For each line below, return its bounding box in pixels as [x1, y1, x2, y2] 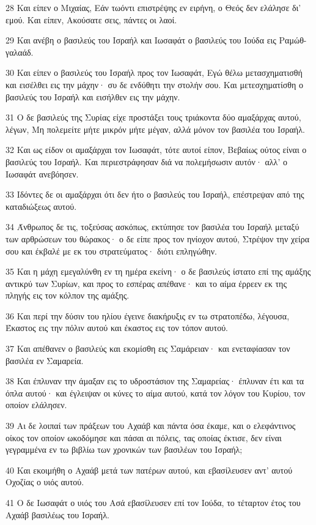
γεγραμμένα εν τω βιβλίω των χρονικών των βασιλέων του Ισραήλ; [6, 443, 243, 456]
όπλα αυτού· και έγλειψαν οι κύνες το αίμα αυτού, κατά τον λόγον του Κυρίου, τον [6, 386, 306, 399]
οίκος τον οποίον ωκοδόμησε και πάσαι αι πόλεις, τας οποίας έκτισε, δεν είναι [6, 431, 282, 444]
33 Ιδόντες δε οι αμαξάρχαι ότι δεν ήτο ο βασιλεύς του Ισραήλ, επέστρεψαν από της [6, 188, 304, 201]
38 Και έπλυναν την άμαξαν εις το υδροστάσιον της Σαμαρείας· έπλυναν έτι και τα [6, 374, 304, 387]
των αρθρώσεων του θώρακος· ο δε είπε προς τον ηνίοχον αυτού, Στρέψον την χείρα [6, 232, 310, 245]
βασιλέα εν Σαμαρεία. [6, 354, 84, 367]
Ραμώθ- [279, 34, 307, 47]
